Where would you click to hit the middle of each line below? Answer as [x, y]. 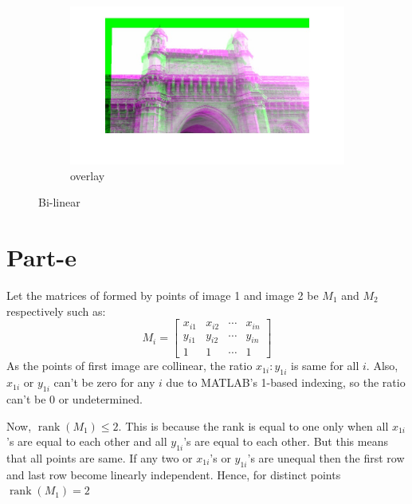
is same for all [325, 366]
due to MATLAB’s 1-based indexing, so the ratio [286, 382]
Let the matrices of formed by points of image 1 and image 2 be [163, 295]
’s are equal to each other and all [87, 441]
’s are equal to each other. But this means [286, 441]
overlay [88, 175]
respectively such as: [56, 311]
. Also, [382, 366]
